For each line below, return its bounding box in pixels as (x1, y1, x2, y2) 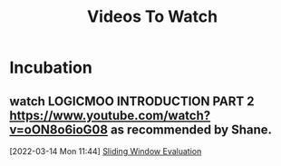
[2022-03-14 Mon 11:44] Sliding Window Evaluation (9, 146, 202, 156)
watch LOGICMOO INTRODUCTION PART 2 (9, 93, 256, 109)
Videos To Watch (86, 6, 218, 27)
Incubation (9, 57, 92, 78)
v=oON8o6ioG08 (9, 122, 109, 137)
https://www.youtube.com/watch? (9, 107, 211, 123)
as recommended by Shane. (110, 122, 273, 137)
